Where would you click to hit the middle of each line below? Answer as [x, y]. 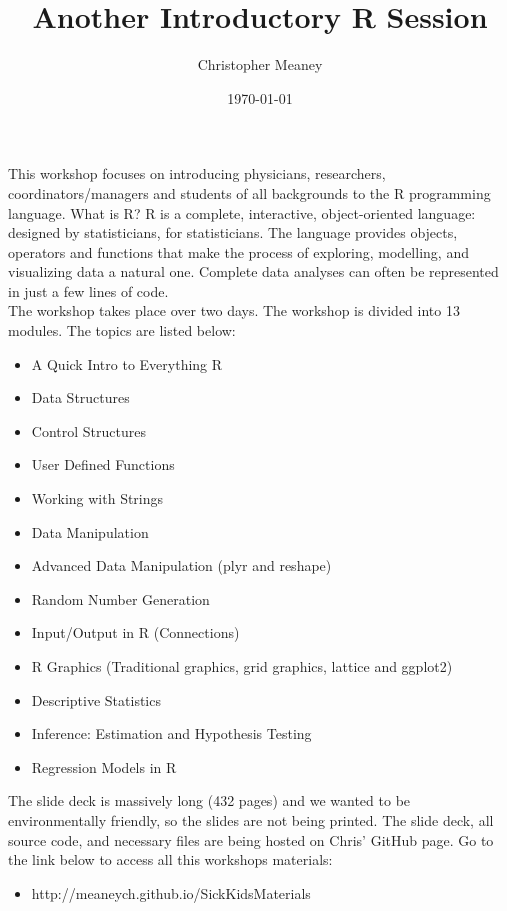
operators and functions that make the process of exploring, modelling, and [238, 251]
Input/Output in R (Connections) [135, 632]
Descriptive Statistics [96, 699]
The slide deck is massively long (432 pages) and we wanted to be [209, 800]
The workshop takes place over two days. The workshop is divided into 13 [234, 310]
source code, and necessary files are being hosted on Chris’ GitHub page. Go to [251, 839]
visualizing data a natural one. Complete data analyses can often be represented [253, 271]
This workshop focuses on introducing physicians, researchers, [197, 173]
